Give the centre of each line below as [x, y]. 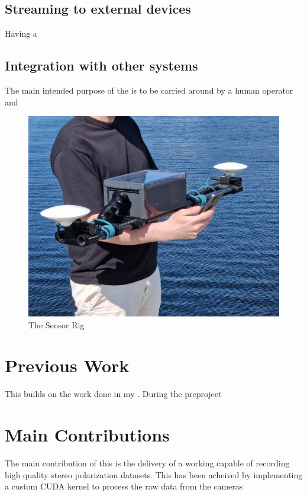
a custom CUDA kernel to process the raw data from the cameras [124, 486]
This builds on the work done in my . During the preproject [113, 394]
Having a [21, 33]
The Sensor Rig [56, 324]
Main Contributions [87, 435]
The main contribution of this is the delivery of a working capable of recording [147, 463]
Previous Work [67, 365]
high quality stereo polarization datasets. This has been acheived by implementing [154, 474]
